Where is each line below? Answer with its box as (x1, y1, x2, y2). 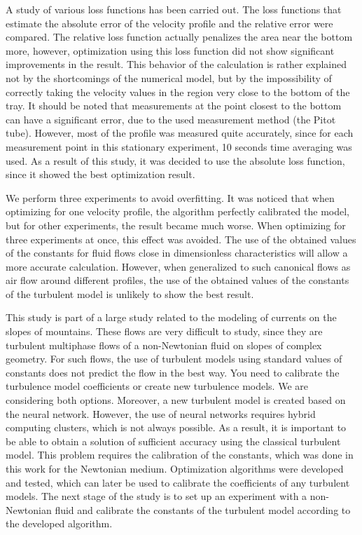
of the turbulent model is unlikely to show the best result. (6, 286, 254, 301)
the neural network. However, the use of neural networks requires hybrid (6, 406, 316, 421)
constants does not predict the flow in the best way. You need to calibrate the (6, 365, 340, 379)
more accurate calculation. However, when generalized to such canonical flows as (6, 259, 351, 273)
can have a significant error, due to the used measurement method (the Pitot (6, 111, 336, 126)
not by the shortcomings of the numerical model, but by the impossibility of (6, 70, 332, 85)
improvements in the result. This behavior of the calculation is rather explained (6, 57, 347, 72)
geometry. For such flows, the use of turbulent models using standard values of (6, 351, 342, 366)
